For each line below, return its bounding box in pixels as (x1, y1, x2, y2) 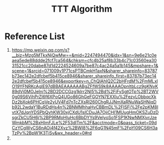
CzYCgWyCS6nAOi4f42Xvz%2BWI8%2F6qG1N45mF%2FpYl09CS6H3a (11, 124, 158, 130)
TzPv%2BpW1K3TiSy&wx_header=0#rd (11, 130, 92, 136)
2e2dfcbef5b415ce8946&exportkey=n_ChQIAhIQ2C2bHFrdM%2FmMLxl (11, 78, 158, 84)
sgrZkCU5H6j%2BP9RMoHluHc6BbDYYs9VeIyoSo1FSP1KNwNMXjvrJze (11, 114, 157, 120)
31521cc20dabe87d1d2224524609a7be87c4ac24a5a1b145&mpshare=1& (11, 62, 159, 68)
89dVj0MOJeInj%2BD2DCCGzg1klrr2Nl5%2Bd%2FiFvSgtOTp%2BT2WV (11, 88, 159, 94)
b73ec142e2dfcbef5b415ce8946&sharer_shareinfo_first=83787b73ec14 (11, 73, 157, 79)
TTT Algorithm (51, 3, 113, 15)
